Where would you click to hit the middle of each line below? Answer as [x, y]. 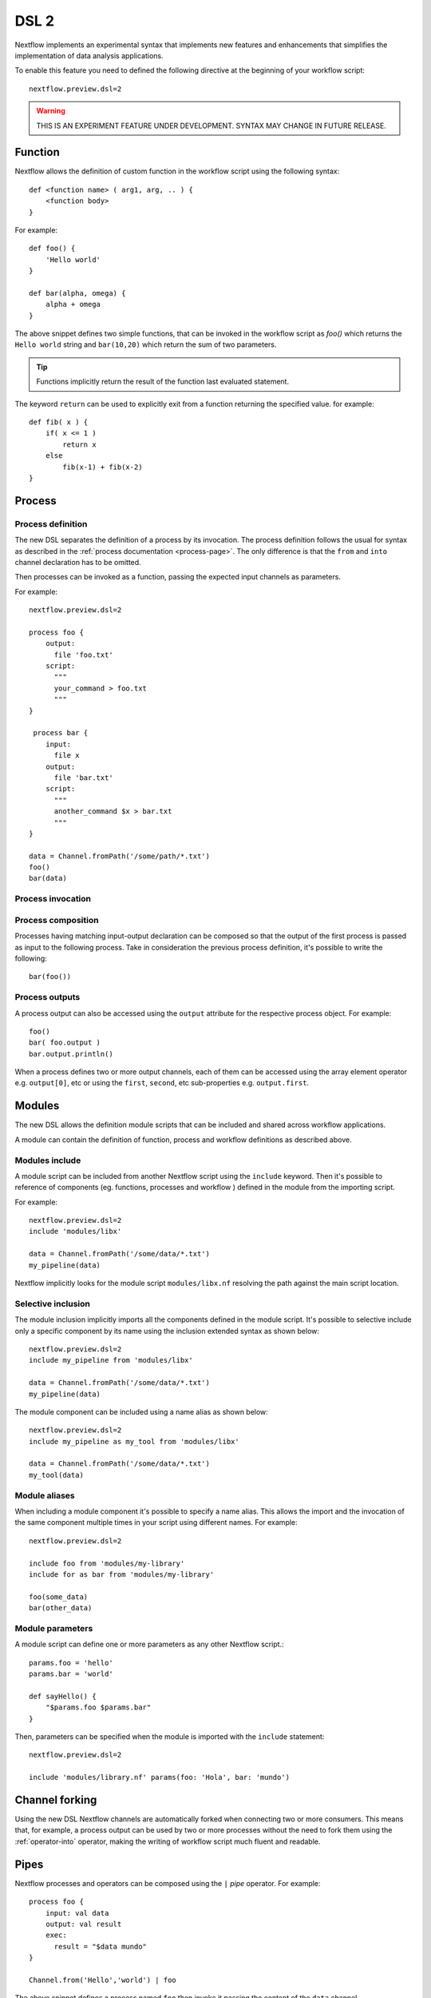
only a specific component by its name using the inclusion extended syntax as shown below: [167, 1331]
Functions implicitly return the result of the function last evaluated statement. [163, 382]
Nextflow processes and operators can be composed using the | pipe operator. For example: [168, 1883]
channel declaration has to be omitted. [78, 562]
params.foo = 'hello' [71, 1663]
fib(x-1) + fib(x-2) [103, 467]
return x [79, 444]
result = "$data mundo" [101, 1946]
